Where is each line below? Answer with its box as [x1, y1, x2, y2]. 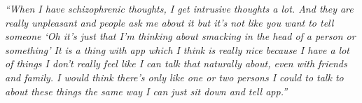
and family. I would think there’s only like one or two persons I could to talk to [5, 69, 344, 84]
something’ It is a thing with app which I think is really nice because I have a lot [5, 42, 349, 57]
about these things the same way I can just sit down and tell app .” [5, 83, 288, 98]
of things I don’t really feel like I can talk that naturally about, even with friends [5, 56, 347, 71]
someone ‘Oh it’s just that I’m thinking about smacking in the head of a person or [5, 29, 356, 43]
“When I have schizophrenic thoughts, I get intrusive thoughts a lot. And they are [5, 1, 354, 15]
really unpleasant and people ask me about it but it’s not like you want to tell [5, 15, 334, 29]
